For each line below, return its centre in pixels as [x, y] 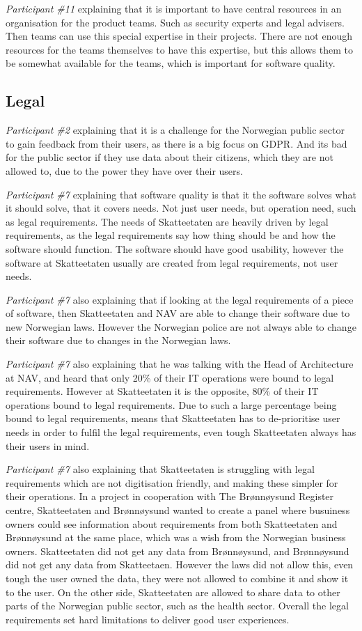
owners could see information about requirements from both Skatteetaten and [172, 523]
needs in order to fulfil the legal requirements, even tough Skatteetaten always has [181, 432]
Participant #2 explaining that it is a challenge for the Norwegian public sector [175, 130]
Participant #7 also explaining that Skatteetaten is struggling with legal [160, 469]
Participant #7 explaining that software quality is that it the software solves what [181, 194]
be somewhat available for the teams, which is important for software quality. [171, 63]
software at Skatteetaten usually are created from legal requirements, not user [172, 262]
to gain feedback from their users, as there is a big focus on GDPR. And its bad [176, 143]
